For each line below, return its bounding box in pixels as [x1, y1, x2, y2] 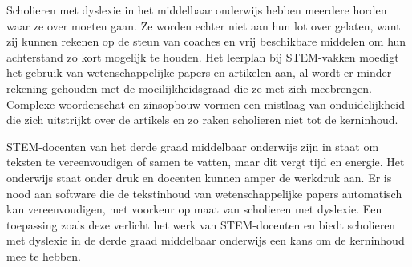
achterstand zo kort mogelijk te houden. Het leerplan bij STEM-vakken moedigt [6, 48, 399, 65]
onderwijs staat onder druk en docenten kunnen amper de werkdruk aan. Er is [6, 169, 392, 185]
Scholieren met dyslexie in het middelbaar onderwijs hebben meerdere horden [6, 2, 387, 18]
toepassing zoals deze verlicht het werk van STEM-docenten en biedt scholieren [6, 216, 396, 233]
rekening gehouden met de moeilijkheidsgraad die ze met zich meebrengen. [6, 79, 372, 96]
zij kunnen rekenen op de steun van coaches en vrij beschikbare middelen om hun [6, 33, 406, 50]
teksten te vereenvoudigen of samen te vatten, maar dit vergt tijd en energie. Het [6, 153, 405, 170]
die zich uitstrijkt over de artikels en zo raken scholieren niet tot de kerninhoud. [6, 111, 398, 128]
